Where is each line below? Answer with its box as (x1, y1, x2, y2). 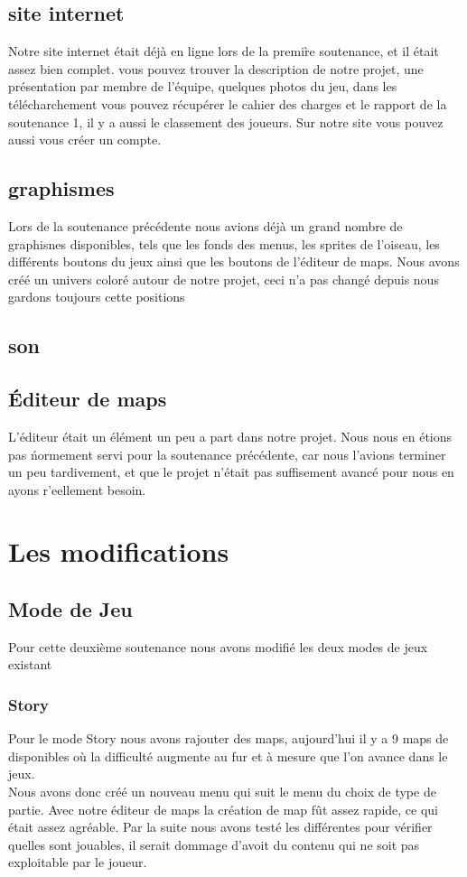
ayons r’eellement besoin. (8, 480, 146, 499)
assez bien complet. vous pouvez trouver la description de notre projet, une (8, 59, 424, 78)
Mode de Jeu (8, 595, 133, 623)
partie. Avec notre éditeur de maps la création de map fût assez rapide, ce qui (8, 799, 438, 818)
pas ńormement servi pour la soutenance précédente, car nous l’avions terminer (8, 444, 446, 463)
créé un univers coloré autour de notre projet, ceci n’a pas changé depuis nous (8, 269, 439, 288)
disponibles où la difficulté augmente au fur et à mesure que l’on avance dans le (8, 746, 448, 765)
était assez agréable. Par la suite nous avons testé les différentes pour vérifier (8, 817, 433, 836)
